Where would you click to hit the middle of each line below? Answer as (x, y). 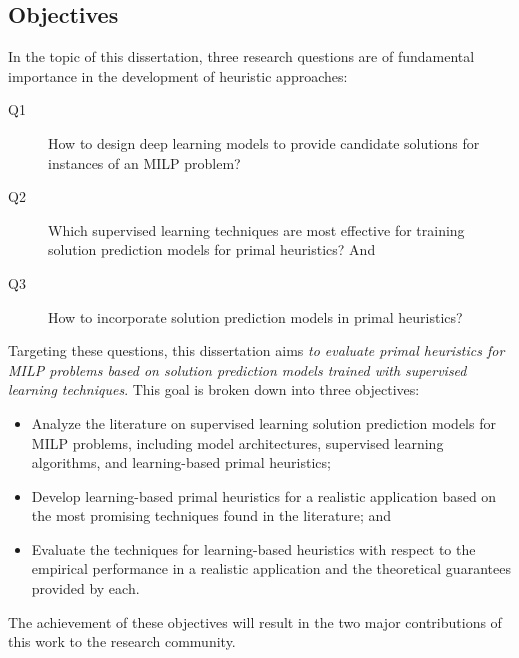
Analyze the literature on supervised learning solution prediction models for (263, 422)
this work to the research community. (122, 641)
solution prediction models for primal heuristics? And (212, 249)
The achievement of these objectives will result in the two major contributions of (255, 621)
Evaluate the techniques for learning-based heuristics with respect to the (253, 548)
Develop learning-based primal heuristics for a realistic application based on (264, 495)
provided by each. (85, 588)
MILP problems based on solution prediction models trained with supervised (237, 369)
